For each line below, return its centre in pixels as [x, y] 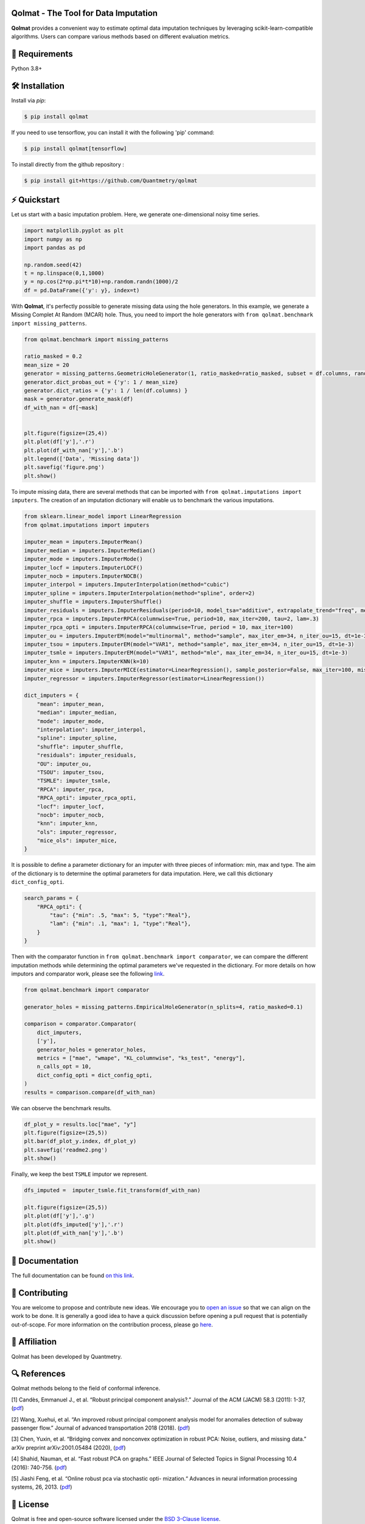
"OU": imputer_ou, [64, 764]
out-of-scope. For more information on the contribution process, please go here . [112, 1324]
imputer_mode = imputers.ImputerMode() [83, 559]
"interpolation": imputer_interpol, [91, 729]
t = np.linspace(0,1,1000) [64, 273]
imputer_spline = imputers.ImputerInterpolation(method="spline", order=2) [140, 593]
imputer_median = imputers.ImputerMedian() [90, 550]
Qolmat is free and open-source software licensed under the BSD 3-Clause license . [116, 1519]
